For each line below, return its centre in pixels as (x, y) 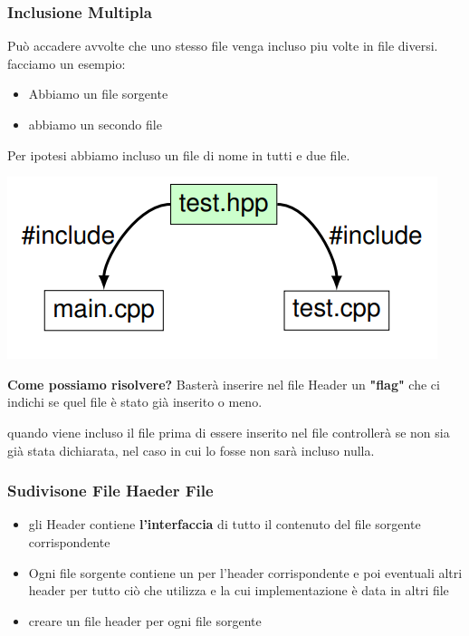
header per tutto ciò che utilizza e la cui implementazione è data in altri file (239, 590)
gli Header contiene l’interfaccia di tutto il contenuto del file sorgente (225, 524)
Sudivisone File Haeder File (110, 491)
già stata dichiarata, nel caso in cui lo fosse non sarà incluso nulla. (191, 450)
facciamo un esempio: (67, 63)
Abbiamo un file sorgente (98, 94)
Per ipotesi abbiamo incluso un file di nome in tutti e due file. (179, 154)
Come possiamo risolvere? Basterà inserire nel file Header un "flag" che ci (224, 384)
